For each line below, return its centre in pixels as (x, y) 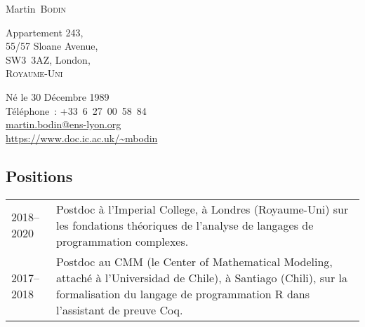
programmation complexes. (122, 241)
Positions (39, 175)
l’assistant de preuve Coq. (120, 309)
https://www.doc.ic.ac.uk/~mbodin (82, 138)
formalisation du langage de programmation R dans (183, 293)
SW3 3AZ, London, (48, 59)
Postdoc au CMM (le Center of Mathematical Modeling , (194, 261)
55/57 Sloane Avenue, (52, 46)
